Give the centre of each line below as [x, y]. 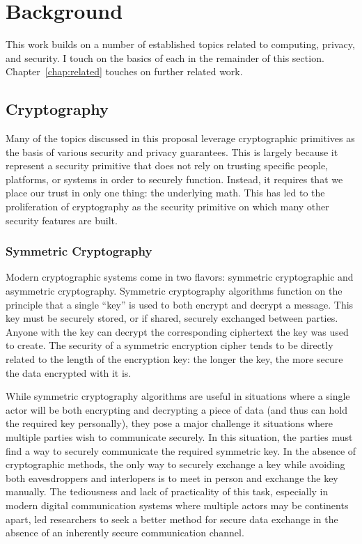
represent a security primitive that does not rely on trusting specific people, [167, 165]
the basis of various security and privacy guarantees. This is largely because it [172, 151]
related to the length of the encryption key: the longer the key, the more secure [174, 359]
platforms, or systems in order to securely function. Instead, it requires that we [174, 179]
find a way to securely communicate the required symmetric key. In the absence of [181, 450]
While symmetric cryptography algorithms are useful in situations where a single [178, 396]
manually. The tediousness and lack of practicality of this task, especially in [167, 491]
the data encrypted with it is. [69, 372]
